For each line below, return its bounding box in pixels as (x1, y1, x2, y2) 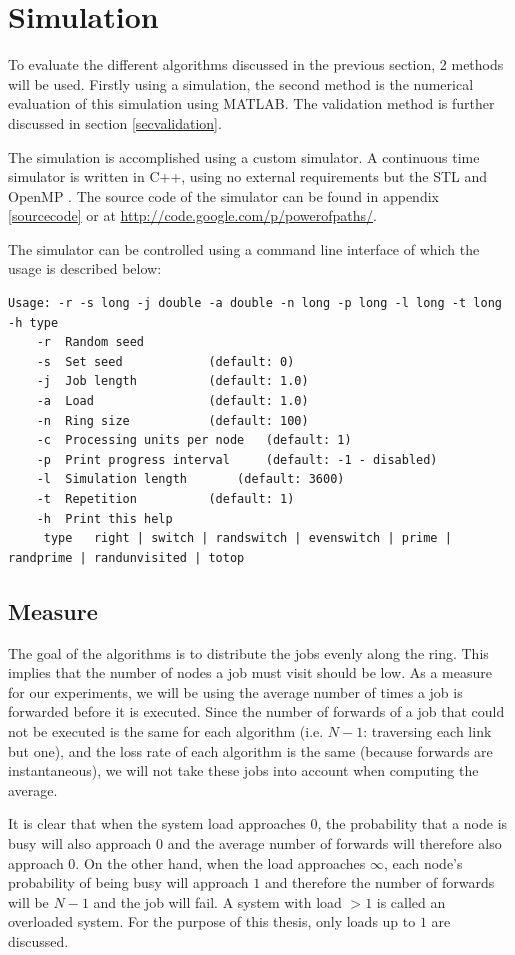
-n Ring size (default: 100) (36, 413, 309, 428)
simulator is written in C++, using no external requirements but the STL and (8, 166, 488, 187)
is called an (376, 891, 446, 912)
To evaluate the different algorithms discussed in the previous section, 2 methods (8, 54, 504, 75)
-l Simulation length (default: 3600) (36, 472, 345, 487)
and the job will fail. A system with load (93, 891, 342, 912)
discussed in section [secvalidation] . (8, 112, 222, 133)
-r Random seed (36, 335, 145, 350)
